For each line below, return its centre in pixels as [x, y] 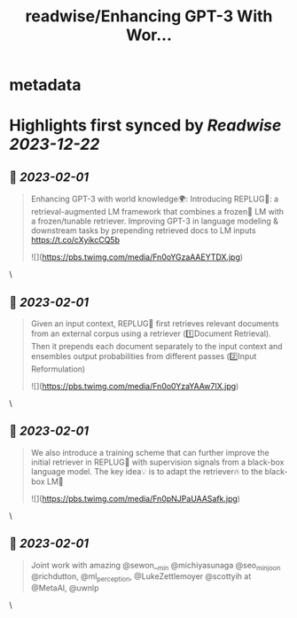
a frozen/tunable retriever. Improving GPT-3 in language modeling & [155, 221]
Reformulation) [58, 369]
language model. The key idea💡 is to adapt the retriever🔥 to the [147, 471]
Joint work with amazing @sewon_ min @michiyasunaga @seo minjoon [156, 566]
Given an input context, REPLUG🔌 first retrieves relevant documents [155, 324]
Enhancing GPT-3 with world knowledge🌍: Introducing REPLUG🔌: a [155, 199]
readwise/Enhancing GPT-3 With [149, 16]
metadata [45, 85]
